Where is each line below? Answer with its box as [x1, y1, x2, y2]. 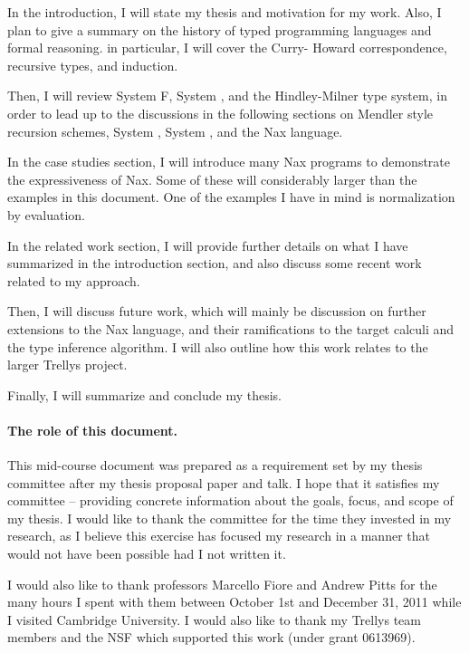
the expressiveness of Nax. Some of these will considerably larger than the [7, 169, 417, 188]
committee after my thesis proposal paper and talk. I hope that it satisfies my [7, 473, 440, 492]
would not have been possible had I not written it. [7, 544, 286, 563]
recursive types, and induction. [7, 55, 178, 74]
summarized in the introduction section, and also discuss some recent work [7, 254, 422, 273]
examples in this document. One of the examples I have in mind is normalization [7, 187, 455, 206]
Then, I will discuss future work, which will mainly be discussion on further [7, 302, 426, 321]
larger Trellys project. [7, 355, 128, 374]
